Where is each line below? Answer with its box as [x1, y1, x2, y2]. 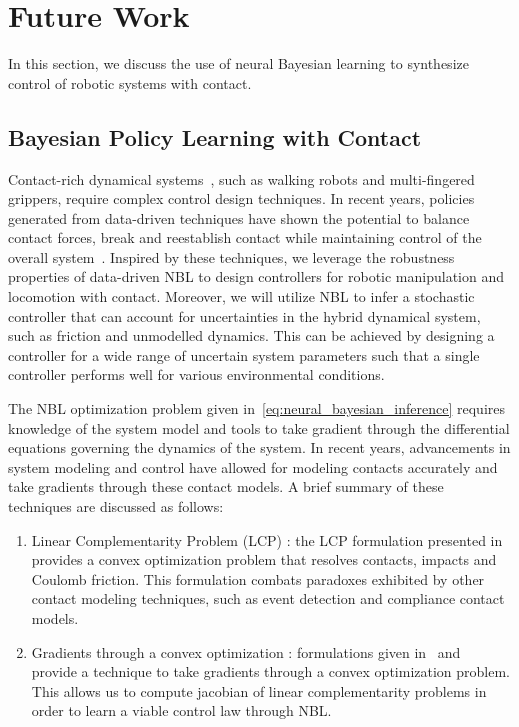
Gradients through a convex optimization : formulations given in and [31, 641, 461, 662]
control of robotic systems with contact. [8, 72, 252, 93]
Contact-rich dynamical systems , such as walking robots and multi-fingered [8, 168, 475, 189]
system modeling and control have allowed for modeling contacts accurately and [8, 456, 498, 477]
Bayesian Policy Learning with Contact [8, 121, 422, 152]
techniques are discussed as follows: [8, 496, 224, 517]
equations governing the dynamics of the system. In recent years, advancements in [8, 437, 511, 458]
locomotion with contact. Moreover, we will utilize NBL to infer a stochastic [8, 286, 475, 307]
